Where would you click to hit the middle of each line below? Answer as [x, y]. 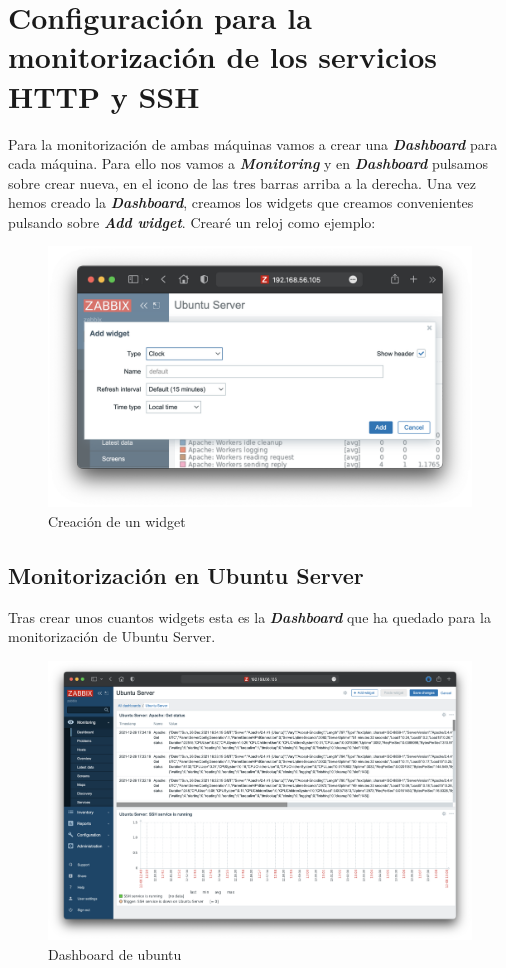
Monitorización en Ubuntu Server [186, 574]
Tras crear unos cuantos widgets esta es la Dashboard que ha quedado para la [249, 616]
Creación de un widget [117, 520]
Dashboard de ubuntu [115, 953]
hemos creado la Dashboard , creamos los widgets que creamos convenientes [241, 202]
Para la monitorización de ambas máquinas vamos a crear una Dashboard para [253, 143]
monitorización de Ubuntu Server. [112, 636]
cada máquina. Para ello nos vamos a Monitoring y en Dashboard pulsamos [248, 163]
